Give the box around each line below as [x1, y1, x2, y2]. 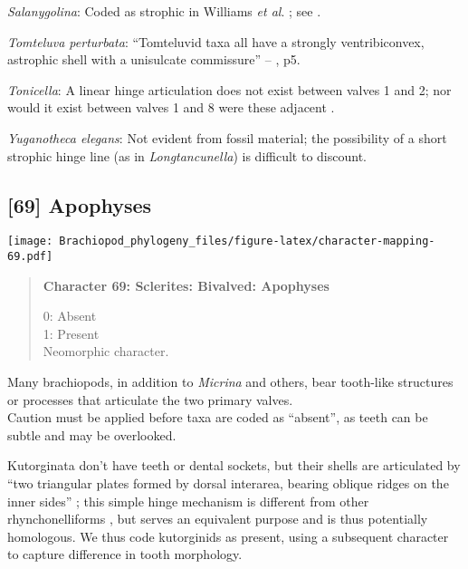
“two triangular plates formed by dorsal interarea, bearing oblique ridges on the [7, 474, 449, 493]
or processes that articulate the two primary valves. [7, 390, 293, 409]
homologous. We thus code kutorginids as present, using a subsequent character [7, 526, 449, 545]
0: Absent [43, 306, 97, 325]
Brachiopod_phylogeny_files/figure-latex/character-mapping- [59, 235, 435, 248]
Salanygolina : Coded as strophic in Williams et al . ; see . [7, 2, 321, 20]
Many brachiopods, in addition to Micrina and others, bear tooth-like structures [7, 372, 454, 391]
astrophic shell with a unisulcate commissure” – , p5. [7, 50, 301, 69]
